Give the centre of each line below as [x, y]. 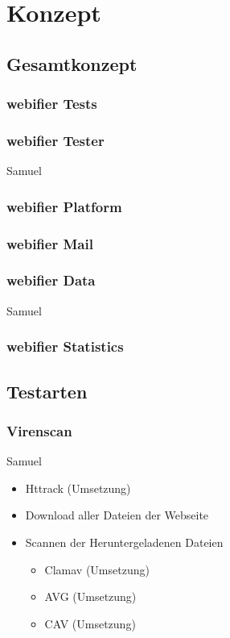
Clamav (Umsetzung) [97, 569]
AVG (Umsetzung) [90, 596]
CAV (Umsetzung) [90, 623]
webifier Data [51, 280]
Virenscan [39, 430]
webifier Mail [50, 243]
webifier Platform [64, 206]
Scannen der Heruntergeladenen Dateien [124, 542]
